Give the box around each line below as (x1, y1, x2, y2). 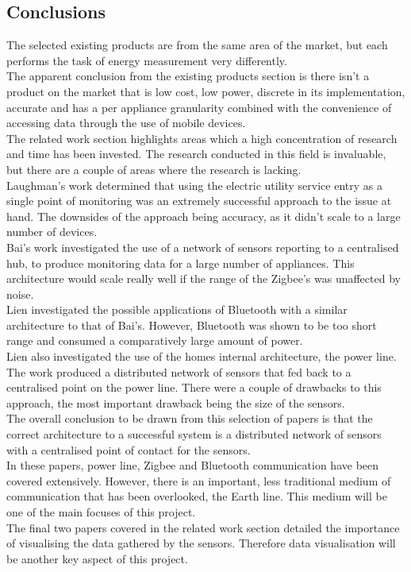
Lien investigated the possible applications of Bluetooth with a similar (6, 301, 348, 318)
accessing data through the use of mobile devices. (6, 114, 246, 131)
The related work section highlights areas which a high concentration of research (6, 129, 398, 146)
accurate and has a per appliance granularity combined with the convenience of (6, 99, 392, 115)
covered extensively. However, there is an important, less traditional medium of (6, 472, 391, 489)
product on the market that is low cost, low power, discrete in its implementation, (6, 83, 405, 99)
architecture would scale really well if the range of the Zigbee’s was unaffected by (6, 270, 401, 287)
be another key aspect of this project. (6, 550, 188, 566)
